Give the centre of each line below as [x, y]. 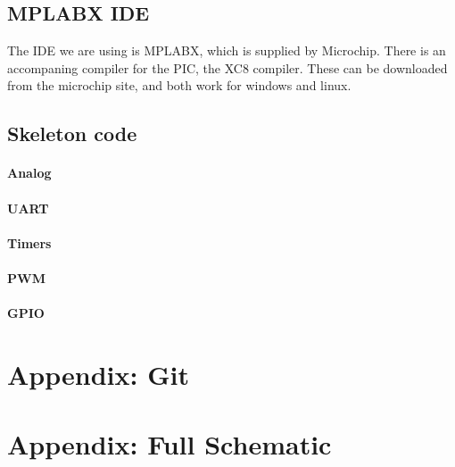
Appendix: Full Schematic [170, 444]
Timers [29, 242]
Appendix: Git [98, 374]
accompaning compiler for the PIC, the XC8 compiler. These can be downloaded [227, 67]
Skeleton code [72, 133]
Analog [29, 173]
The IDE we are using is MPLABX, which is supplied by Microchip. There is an [227, 50]
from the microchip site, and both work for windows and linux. [179, 85]
